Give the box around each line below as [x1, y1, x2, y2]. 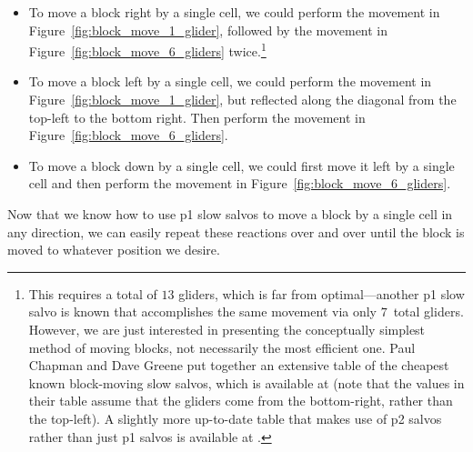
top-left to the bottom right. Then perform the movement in [28, 107, 366, 126]
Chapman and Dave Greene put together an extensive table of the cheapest [28, 356, 449, 375]
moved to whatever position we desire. [7, 240, 220, 259]
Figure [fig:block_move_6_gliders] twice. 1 [28, 39, 267, 60]
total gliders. [393, 302, 464, 321]
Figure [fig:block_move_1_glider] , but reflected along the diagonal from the [28, 90, 457, 109]
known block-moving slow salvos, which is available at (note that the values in [28, 373, 465, 392]
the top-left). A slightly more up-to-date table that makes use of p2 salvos [28, 408, 442, 427]
